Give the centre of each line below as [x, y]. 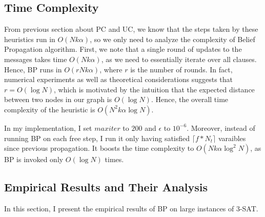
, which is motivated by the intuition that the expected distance [154, 89]
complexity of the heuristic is [50, 109]
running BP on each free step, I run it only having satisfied [97, 138]
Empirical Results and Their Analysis [106, 187]
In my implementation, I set [48, 127]
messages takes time [36, 59]
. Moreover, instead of [221, 127]
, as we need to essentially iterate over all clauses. [179, 59]
